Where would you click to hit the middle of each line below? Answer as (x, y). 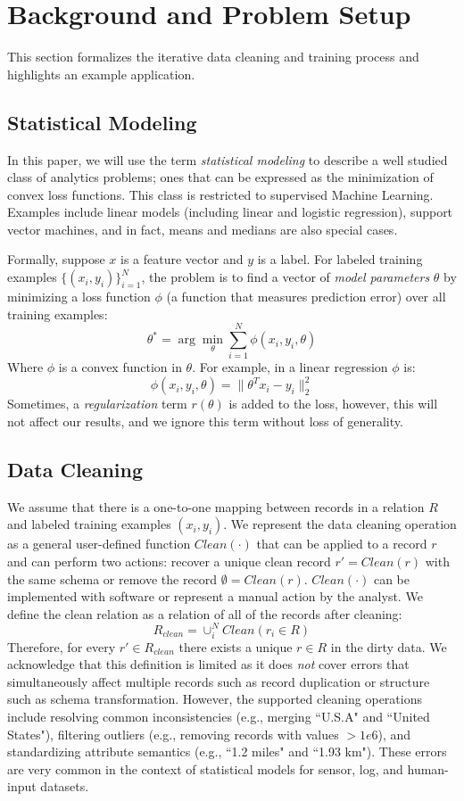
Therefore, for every (62, 646)
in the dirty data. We (389, 646)
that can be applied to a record (342, 544)
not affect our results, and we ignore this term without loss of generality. (205, 421)
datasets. (65, 786)
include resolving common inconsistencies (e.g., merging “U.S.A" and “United (219, 717)
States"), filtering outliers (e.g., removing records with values (173, 734)
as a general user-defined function (99, 544)
